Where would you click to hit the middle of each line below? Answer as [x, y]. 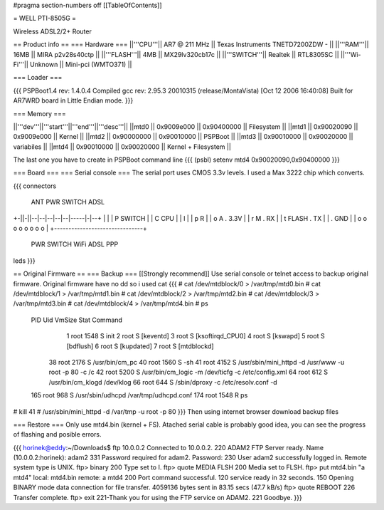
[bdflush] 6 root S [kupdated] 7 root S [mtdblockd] [140, 346]
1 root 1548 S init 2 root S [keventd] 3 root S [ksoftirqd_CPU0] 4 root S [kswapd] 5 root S [196, 336]
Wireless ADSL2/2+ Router [52, 31]
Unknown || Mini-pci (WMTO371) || [81, 64]
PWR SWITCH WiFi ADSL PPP [75, 244]
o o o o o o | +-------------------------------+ [80, 229]
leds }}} [24, 261]
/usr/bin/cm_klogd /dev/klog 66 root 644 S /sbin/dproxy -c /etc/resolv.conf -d [163, 382]
